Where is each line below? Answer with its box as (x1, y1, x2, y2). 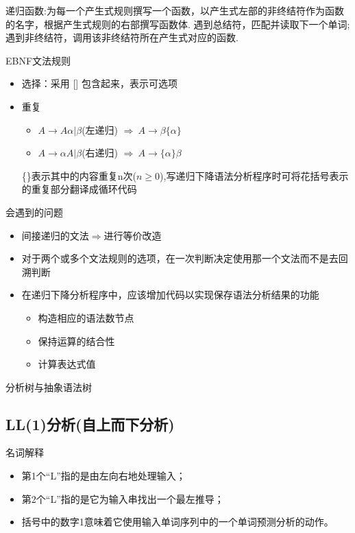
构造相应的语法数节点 (38, 310, 134, 324)
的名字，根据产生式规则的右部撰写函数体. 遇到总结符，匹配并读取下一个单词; (5, 16, 350, 31)
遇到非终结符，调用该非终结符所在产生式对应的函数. (5, 30, 238, 45)
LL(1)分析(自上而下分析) (5, 413, 175, 434)
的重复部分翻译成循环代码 (21, 182, 137, 196)
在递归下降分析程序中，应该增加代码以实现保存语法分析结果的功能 (21, 287, 319, 302)
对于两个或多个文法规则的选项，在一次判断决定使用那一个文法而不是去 (21, 251, 339, 265)
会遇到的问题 (5, 204, 63, 219)
